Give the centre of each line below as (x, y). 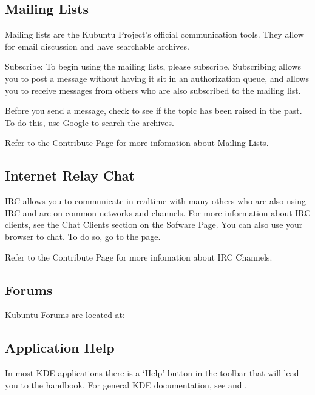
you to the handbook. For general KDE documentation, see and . (126, 384)
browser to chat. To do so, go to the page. (83, 236)
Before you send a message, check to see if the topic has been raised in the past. (154, 111)
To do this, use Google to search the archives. (90, 122)
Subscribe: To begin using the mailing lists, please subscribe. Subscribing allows (153, 66)
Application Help (60, 347)
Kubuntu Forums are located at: (65, 315)
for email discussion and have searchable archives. (97, 46)
